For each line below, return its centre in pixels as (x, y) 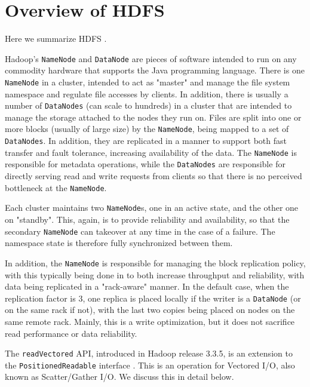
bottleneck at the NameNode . (56, 187)
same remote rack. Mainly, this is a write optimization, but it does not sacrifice (150, 321)
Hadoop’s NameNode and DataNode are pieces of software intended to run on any (151, 58)
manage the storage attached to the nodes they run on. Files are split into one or (153, 117)
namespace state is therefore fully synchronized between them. (119, 243)
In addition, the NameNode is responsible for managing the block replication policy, (155, 262)
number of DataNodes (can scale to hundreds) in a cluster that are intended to (148, 105)
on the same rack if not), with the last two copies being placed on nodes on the (150, 310)
